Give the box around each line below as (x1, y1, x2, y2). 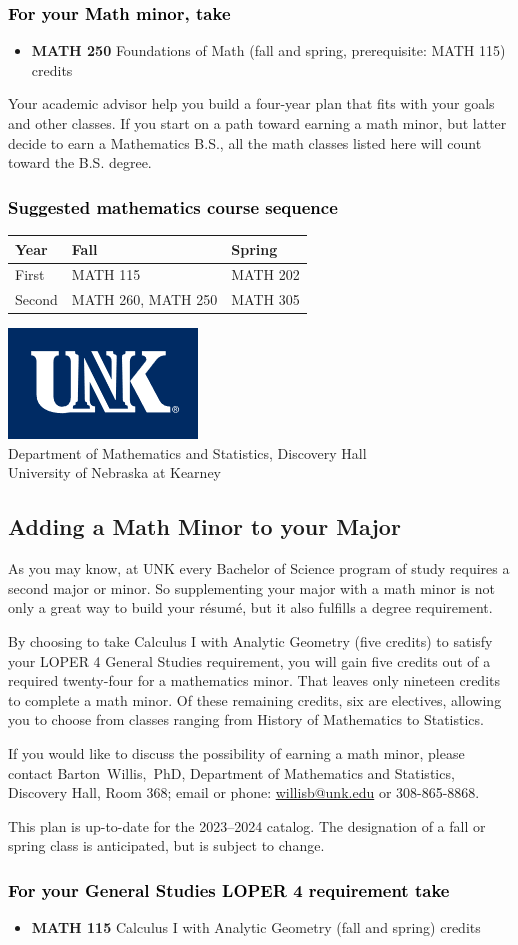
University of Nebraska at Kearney (8, 462, 221, 483)
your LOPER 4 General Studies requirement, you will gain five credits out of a (8, 650, 491, 671)
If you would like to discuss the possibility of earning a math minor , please (8, 743, 465, 764)
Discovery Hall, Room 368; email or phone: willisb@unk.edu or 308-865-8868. (8, 782, 480, 803)
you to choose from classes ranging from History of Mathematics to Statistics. (8, 709, 484, 730)
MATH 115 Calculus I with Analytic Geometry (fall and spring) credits (31, 917, 481, 938)
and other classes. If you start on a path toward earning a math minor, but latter (8, 113, 507, 133)
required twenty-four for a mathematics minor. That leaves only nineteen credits (8, 670, 500, 691)
